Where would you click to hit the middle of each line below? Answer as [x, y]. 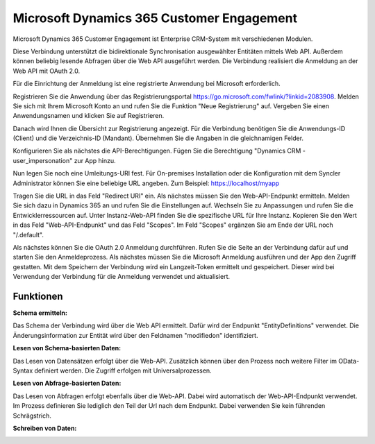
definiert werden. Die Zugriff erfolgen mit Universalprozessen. [123, 370]
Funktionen [38, 296]
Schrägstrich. [32, 416]
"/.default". [28, 234]
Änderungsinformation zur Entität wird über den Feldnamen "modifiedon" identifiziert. [135, 335]
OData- [349, 361]
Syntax [23, 370]
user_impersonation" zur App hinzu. [64, 160]
